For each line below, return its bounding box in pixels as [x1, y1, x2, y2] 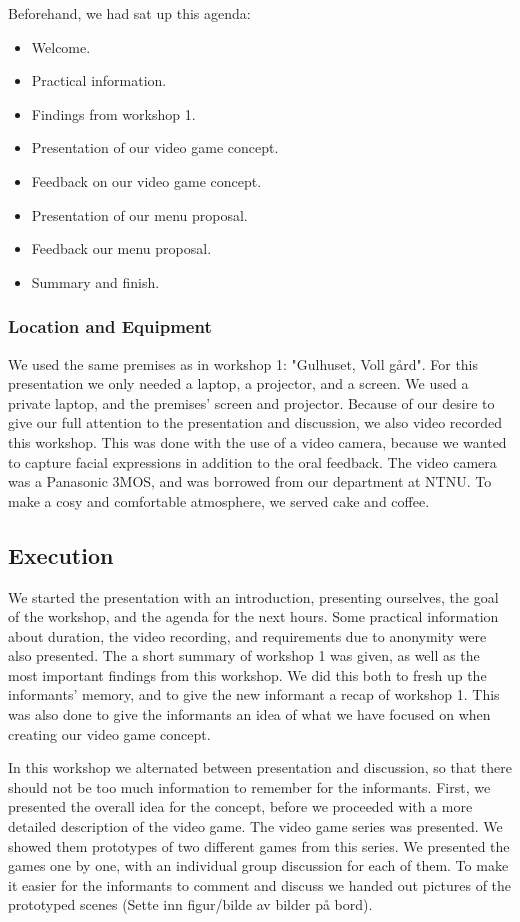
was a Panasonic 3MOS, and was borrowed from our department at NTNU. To [8, 471, 492, 492]
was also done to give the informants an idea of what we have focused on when [8, 704, 491, 725]
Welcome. [31, 36, 91, 57]
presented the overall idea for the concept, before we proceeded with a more [8, 796, 473, 817]
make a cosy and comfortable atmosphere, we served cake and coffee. [8, 490, 430, 511]
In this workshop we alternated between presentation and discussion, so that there [8, 757, 512, 778]
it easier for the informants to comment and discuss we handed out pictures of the [8, 874, 512, 895]
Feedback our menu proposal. [31, 238, 212, 259]
